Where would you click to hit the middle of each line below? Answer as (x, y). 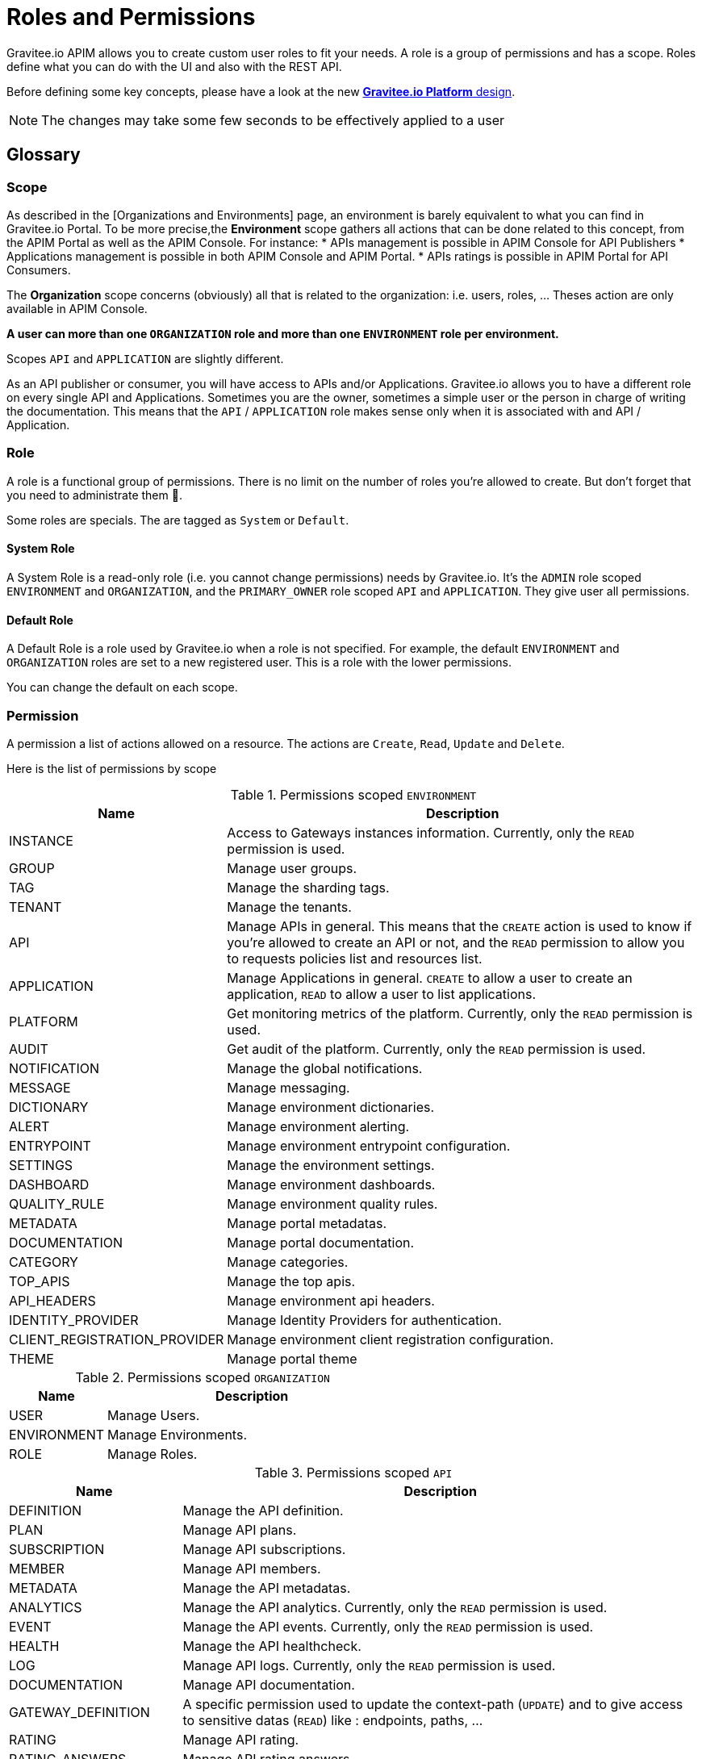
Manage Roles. (153, 1454)
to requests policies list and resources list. (355, 958)
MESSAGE (40, 1087)
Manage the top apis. (291, 1281)
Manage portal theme (292, 1358)
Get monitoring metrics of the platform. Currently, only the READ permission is (460, 1013)
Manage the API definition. (263, 1510)
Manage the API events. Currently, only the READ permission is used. (388, 1626)
